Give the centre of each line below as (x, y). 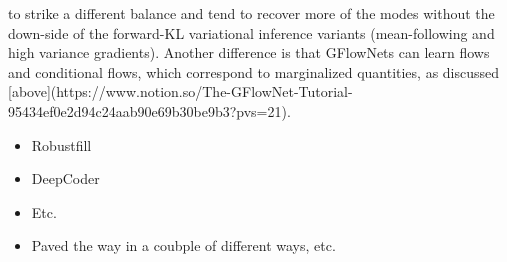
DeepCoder (65, 178)
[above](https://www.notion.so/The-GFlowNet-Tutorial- (180, 91)
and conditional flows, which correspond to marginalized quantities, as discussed (254, 71)
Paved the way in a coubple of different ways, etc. (183, 245)
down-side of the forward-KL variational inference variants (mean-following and (251, 32)
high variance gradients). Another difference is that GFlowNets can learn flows (249, 52)
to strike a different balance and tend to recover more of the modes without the (251, 13)
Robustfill (61, 144)
